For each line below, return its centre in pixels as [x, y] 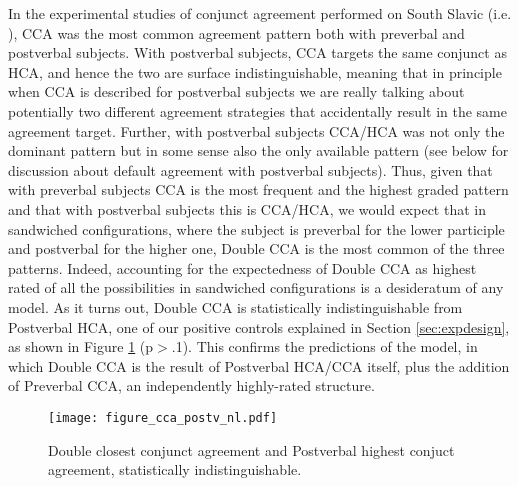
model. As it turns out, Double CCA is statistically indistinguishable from [235, 306]
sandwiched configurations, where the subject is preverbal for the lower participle [256, 228]
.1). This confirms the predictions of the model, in [324, 346]
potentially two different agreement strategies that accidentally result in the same [257, 110]
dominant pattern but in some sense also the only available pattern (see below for [258, 150]
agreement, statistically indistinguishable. [175, 469]
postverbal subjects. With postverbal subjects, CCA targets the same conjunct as [257, 52]
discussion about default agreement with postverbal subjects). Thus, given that [250, 169]
